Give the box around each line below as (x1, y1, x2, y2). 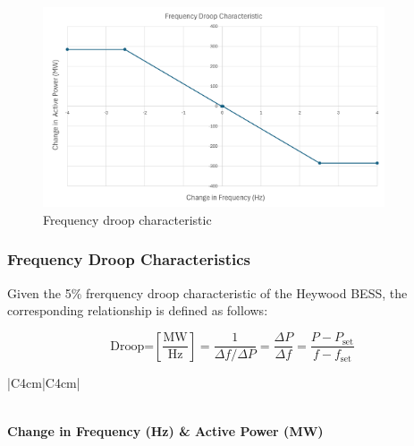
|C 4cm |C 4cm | (7, 373, 80, 392)
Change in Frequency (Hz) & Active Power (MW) (7, 421, 324, 440)
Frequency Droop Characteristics (7, 248, 251, 270)
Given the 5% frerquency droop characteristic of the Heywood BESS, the (7, 283, 408, 302)
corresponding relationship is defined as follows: (7, 301, 268, 320)
